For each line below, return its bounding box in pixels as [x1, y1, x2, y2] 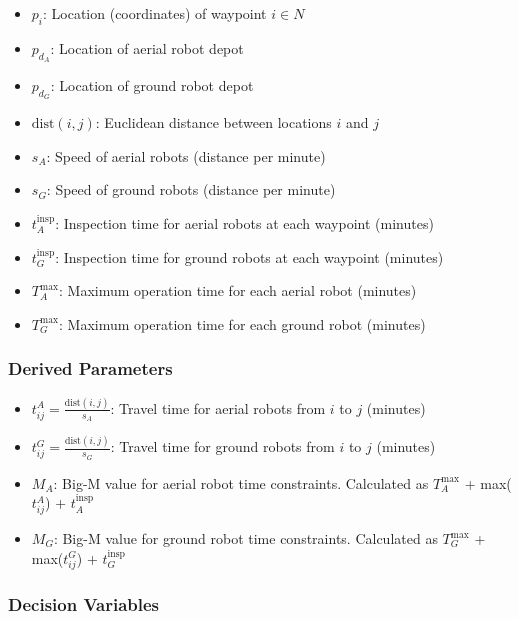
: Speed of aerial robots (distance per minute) [46, 145, 326, 166]
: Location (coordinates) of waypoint [43, 3, 267, 23]
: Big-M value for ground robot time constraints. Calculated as [53, 528, 438, 548]
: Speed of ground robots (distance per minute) [46, 179, 336, 200]
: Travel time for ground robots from [110, 436, 335, 457]
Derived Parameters [8, 356, 173, 381]
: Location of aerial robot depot [50, 37, 244, 58]
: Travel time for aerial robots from [110, 397, 326, 418]
